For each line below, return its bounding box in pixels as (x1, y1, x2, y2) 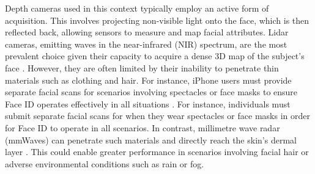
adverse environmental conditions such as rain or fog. (5, 157, 204, 170)
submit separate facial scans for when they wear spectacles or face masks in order (5, 109, 310, 122)
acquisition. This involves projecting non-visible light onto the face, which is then (5, 13, 309, 26)
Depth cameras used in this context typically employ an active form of (5, 2, 269, 14)
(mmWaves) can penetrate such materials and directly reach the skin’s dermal (5, 133, 297, 146)
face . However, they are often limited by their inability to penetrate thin (5, 61, 279, 74)
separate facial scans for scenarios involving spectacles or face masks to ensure (5, 85, 298, 98)
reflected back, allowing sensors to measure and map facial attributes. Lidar (5, 26, 289, 38)
